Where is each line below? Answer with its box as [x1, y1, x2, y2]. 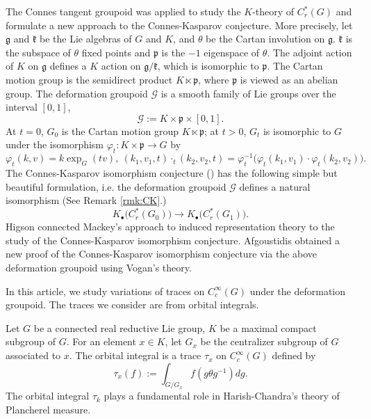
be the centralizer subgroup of [200, 334, 328, 349]
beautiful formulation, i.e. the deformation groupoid [6, 179, 226, 193]
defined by [272, 348, 316, 363]
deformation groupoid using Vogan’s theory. [6, 260, 192, 275]
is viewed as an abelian [240, 72, 338, 86]
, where [198, 72, 229, 86]
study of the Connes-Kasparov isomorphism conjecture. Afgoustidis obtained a [6, 232, 340, 247]
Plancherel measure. [6, 402, 91, 417]
